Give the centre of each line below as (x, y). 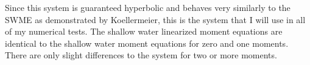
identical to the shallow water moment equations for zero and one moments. (147, 43)
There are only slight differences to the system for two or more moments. (141, 55)
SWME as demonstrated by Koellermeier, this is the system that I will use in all (155, 19)
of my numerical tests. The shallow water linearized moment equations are (144, 31)
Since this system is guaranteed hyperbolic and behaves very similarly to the (148, 7)
